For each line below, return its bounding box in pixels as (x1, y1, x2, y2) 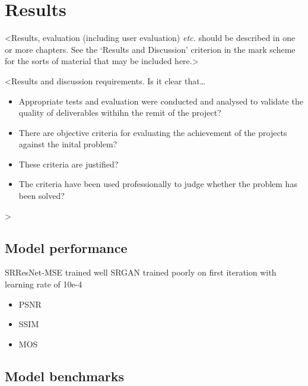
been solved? (18, 189, 65, 202)
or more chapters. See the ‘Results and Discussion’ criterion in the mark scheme (5, 43, 296, 55)
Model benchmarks (5, 366, 125, 385)
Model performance (5, 238, 128, 257)
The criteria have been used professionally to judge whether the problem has (18, 178, 297, 190)
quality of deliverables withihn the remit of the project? (18, 106, 221, 119)
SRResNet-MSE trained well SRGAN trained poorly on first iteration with (5, 266, 277, 279)
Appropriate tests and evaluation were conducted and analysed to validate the (18, 94, 303, 107)
